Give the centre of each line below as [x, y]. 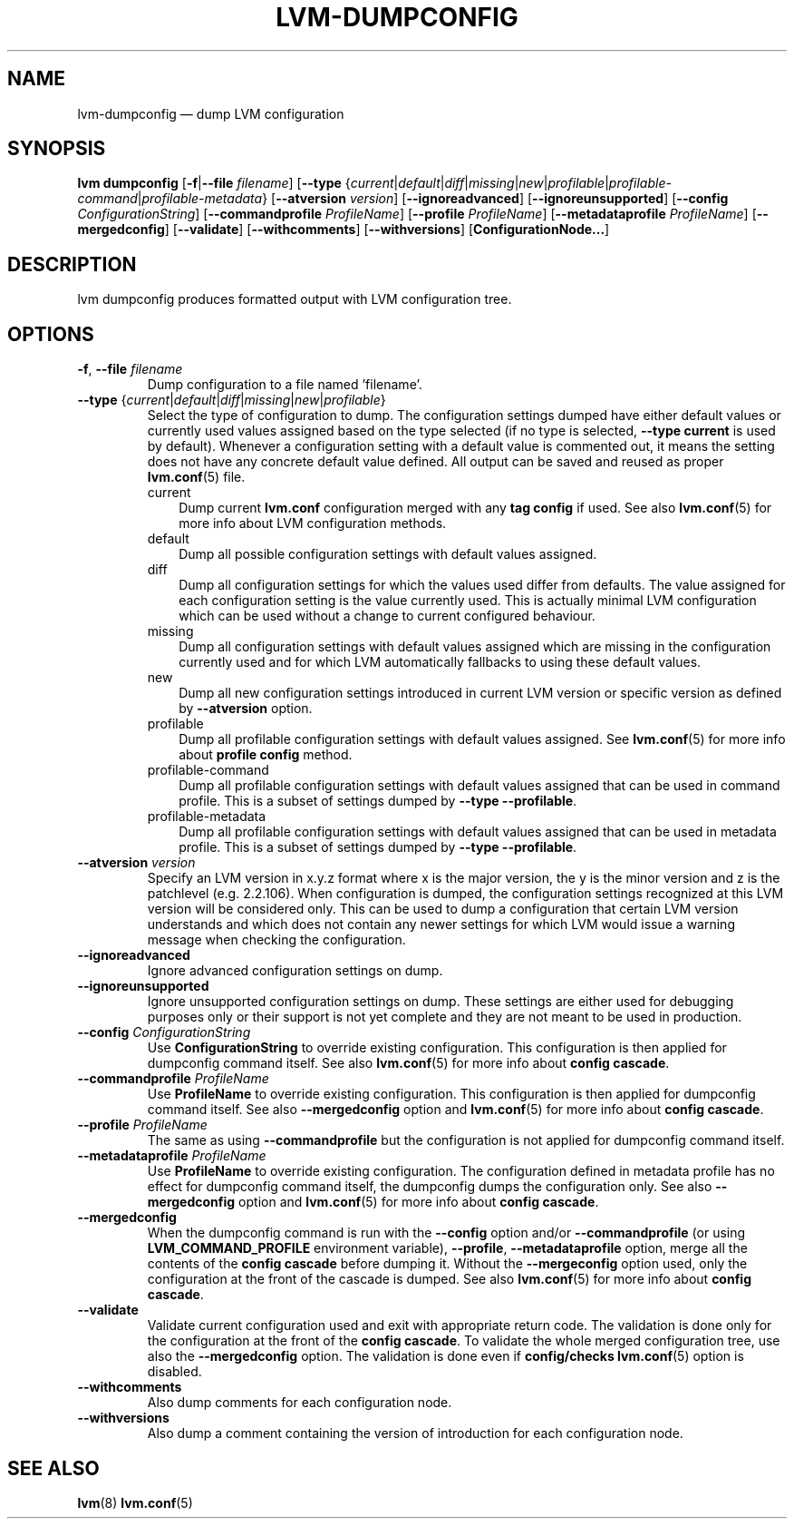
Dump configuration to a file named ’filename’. [285, 385]
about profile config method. [266, 755]
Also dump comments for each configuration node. [300, 1403]
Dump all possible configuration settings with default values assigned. [388, 554]
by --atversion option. [246, 709]
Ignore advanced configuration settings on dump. [295, 971]
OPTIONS [51, 334]
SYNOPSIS [57, 149]
